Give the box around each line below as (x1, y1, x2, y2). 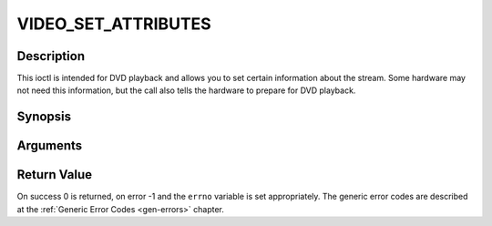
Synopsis (16, 109, 72, 125)
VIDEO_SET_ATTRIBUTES (16, 14, 211, 34)
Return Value (16, 167, 93, 182)
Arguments (16, 138, 83, 154)
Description (16, 48, 86, 64)
